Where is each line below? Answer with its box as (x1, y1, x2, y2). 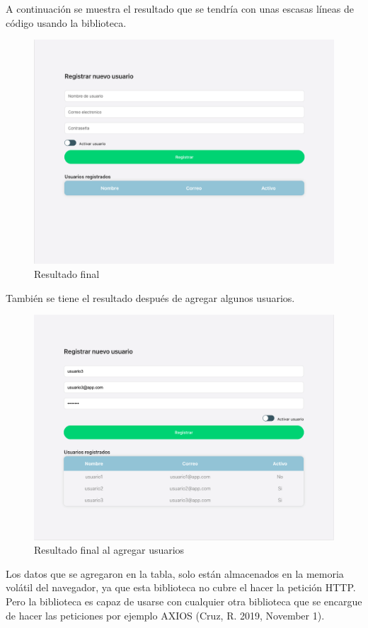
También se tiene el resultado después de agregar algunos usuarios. (6, 290, 295, 305)
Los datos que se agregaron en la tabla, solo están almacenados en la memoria (6, 566, 344, 581)
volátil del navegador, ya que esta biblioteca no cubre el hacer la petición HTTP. (6, 580, 356, 595)
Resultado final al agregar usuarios (34, 542, 185, 557)
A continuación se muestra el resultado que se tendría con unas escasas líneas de (6, 1, 354, 16)
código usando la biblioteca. (6, 15, 127, 30)
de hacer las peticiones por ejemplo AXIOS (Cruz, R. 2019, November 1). (6, 607, 325, 622)
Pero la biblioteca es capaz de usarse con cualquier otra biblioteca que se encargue (6, 593, 362, 608)
